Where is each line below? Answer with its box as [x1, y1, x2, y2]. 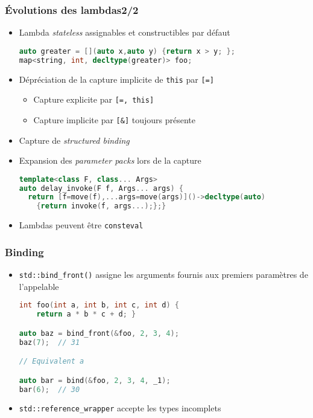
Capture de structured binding [19, 133, 130, 146]
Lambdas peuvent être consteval [19, 219, 144, 231]
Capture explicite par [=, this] [33, 93, 154, 106]
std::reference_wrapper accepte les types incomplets [19, 402, 221, 414]
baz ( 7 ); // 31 [19, 338, 80, 347]
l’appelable [19, 280, 59, 292]
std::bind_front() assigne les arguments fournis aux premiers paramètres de [19, 268, 308, 281]
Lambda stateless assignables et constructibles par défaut [19, 26, 230, 39]
